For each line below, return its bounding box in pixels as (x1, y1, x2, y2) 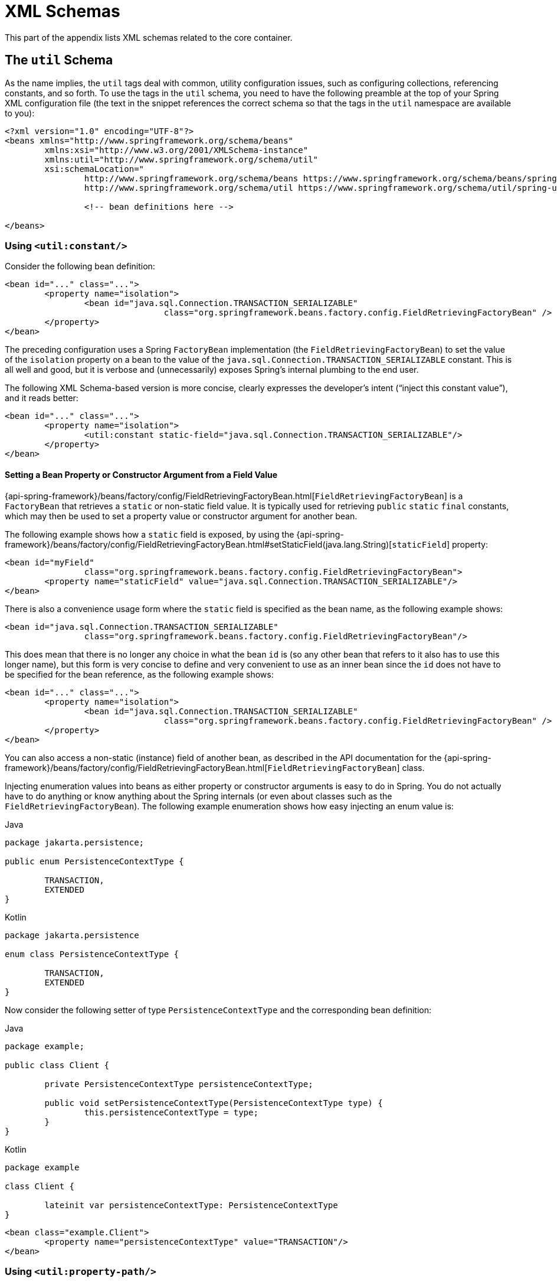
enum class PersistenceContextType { (5, 949, 179, 959)
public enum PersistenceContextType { (5, 856, 184, 866)
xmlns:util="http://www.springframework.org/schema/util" (44, 154, 319, 164)
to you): (5, 108, 35, 118)
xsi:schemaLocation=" (44, 164, 145, 174)
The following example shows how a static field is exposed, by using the (5, 529, 294, 539)
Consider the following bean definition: (5, 261, 155, 272)
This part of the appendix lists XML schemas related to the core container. (5, 32, 293, 43)
